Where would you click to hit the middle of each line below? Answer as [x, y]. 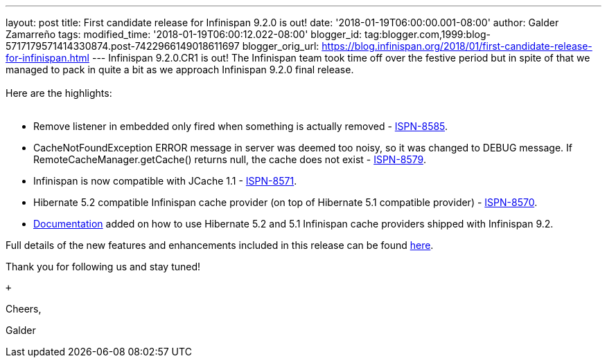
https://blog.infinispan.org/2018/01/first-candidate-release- [457, 46]
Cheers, [24, 309]
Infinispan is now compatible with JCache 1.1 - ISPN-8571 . [165, 181]
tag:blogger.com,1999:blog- [428, 34]
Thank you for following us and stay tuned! [103, 267]
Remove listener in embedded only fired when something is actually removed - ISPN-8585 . [241, 126]
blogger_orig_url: [281, 46]
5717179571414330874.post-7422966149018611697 [123, 46]
